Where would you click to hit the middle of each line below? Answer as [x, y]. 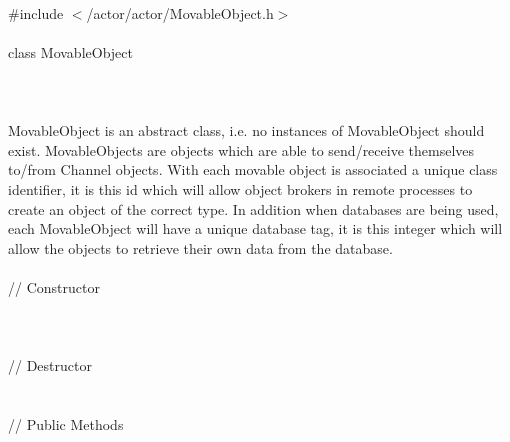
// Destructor [50, 365]
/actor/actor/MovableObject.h [180, 12]
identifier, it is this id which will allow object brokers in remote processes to [240, 188]
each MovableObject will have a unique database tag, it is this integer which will [255, 228]
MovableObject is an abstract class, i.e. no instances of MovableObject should [246, 130]
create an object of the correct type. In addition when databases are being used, [253, 208]
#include [36, 12]
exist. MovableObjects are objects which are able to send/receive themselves [241, 149]
